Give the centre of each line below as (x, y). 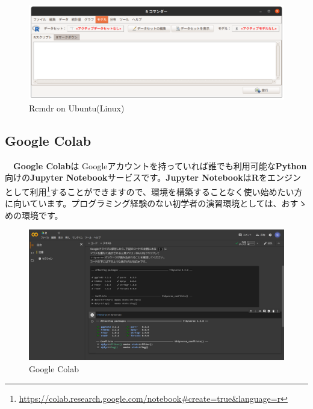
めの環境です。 (34, 215)
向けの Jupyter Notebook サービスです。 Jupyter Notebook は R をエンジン (153, 177)
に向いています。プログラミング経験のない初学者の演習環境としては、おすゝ (156, 203)
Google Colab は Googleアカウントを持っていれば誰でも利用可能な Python (160, 165)
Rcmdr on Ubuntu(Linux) (77, 108)
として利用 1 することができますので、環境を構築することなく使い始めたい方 (154, 190)
